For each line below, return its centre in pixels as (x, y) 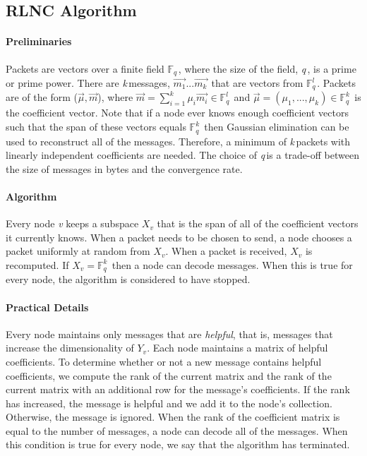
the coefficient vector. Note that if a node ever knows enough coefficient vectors (177, 113)
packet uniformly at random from (78, 251)
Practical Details (47, 307)
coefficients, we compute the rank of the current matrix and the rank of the (169, 375)
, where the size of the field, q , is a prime (267, 68)
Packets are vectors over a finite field (85, 68)
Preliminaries (39, 41)
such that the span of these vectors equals (96, 127)
